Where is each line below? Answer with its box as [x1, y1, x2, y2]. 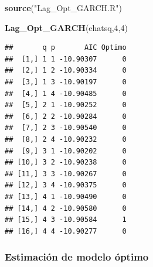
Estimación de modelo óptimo [5, 249, 149, 264]
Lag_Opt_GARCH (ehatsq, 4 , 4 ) [5, 21, 128, 33]
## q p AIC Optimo [5, 43, 127, 52]
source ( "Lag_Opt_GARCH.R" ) [5, 2, 122, 13]
